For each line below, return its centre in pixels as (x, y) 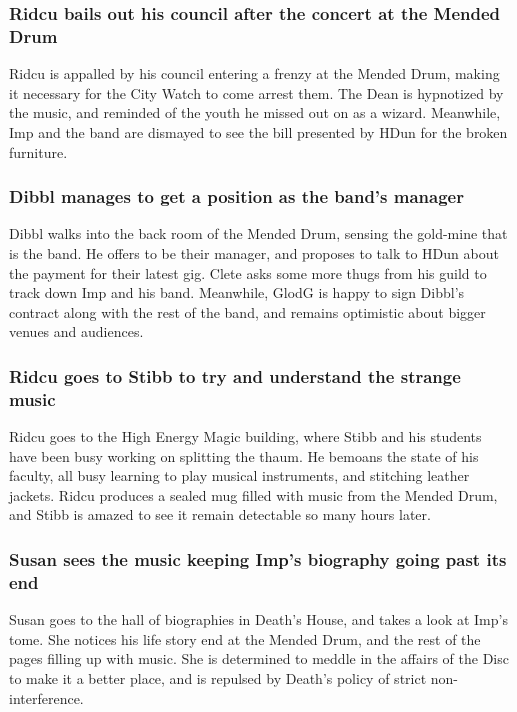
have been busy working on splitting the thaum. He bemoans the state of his (244, 455)
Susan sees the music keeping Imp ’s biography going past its (258, 558)
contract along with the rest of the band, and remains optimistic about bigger (247, 311)
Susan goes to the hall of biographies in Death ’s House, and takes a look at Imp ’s (258, 619)
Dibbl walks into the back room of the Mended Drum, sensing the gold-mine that (258, 233)
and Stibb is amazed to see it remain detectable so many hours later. (220, 514)
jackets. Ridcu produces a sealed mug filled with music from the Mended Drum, (253, 494)
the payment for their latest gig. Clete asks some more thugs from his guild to (248, 272)
